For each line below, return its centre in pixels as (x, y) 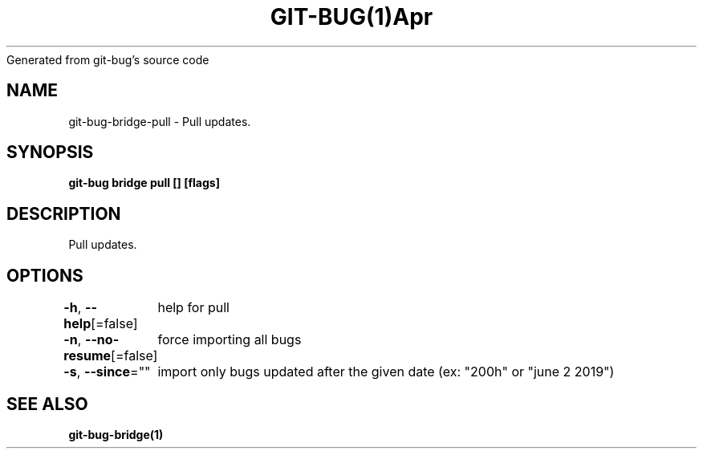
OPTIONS (45, 275)
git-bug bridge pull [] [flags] (144, 183)
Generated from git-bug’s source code (108, 59)
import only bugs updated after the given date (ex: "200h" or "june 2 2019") (386, 372)
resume (87, 356)
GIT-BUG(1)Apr (351, 17)
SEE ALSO (47, 404)
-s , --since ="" (107, 372)
